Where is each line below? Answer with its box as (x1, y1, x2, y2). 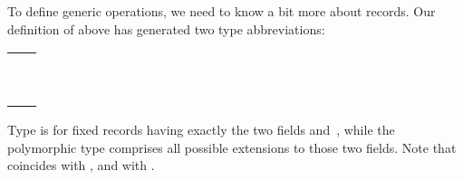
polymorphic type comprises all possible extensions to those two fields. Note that (7, 137, 457, 156)
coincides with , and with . (7, 156, 155, 175)
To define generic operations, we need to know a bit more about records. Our (7, 2, 436, 20)
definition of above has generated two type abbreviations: (7, 19, 325, 38)
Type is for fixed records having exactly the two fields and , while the (7, 120, 395, 139)
